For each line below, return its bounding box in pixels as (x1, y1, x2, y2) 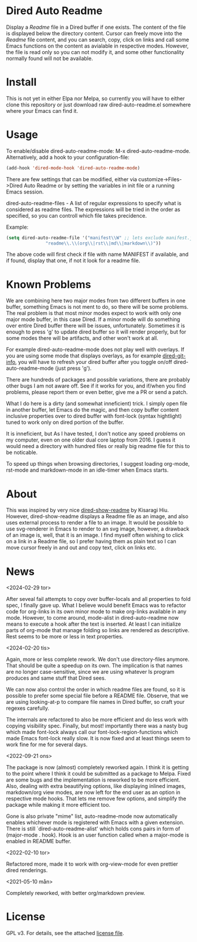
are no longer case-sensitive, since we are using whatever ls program (6, 669, 175, 676)
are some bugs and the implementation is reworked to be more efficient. (6, 776, 181, 783)
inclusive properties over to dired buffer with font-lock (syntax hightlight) (6, 413, 182, 420)
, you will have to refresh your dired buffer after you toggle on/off (15, 359, 172, 366)
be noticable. (6, 449, 38, 456)
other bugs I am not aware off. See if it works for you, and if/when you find (6, 382, 186, 389)
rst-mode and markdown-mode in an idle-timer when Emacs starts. (6, 466, 169, 474)
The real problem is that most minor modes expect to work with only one (6, 310, 182, 317)
